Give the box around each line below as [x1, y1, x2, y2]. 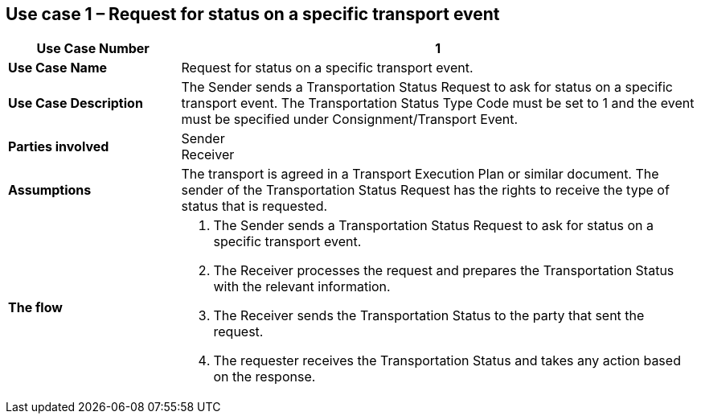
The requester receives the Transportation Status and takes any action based [213, 352, 681, 369]
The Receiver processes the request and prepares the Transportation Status [213, 262, 674, 279]
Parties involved [8, 138, 109, 155]
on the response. [213, 369, 316, 385]
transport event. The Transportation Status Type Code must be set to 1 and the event [181, 95, 695, 112]
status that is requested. [181, 198, 328, 215]
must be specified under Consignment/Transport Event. [181, 111, 519, 128]
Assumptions [8, 182, 92, 199]
